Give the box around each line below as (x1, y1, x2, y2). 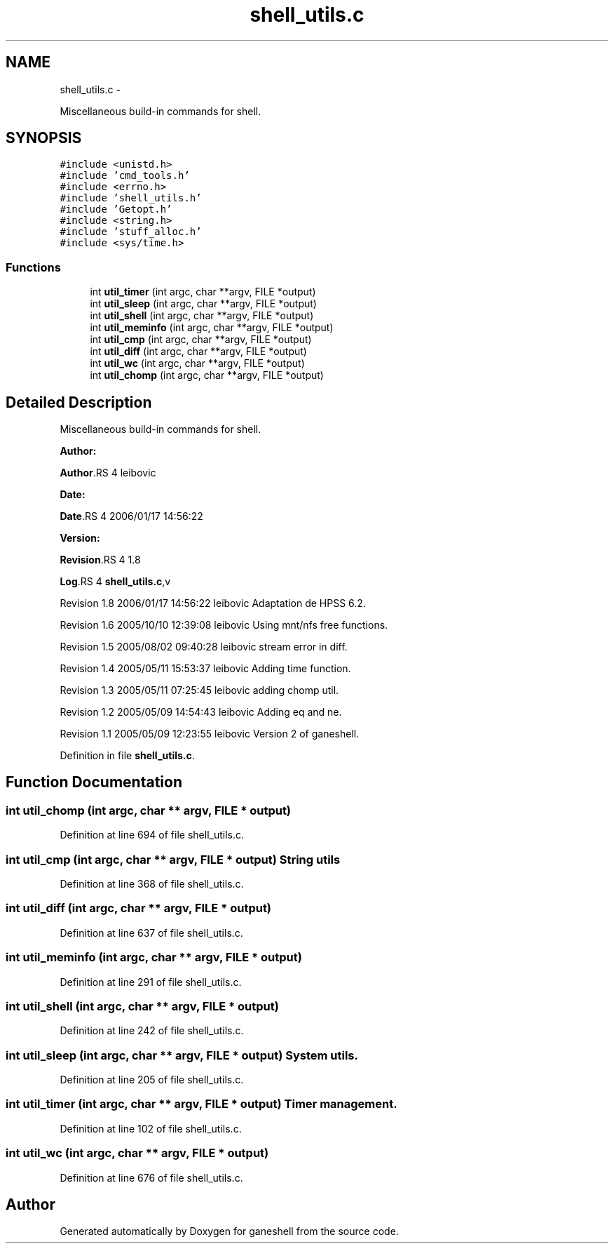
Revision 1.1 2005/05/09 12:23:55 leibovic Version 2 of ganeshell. (60, 728, 360, 740)
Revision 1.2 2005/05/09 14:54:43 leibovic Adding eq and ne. (60, 706, 342, 719)
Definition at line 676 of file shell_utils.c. (60, 1171, 243, 1184)
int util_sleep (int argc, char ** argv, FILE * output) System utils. (6, 1048, 358, 1062)
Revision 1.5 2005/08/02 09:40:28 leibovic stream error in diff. (60, 641, 348, 653)
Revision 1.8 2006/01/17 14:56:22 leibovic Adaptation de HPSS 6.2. (60, 597, 366, 610)
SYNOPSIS (6, 129, 82, 147)
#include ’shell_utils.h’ (60, 192, 202, 204)
